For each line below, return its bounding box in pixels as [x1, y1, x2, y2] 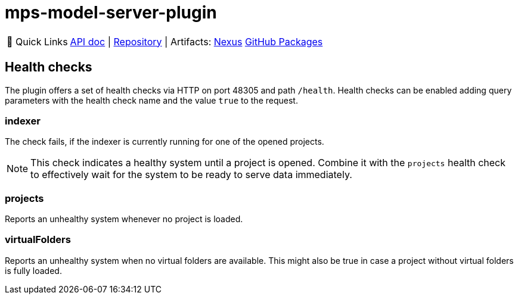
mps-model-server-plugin [5, 2, 217, 23]
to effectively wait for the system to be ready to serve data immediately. [30, 169, 352, 181]
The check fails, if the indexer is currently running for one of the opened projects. [5, 136, 324, 147]
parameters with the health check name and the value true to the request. [5, 95, 298, 105]
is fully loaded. [5, 265, 62, 276]
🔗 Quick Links [7, 35, 68, 48]
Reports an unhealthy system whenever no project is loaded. [5, 214, 243, 225]
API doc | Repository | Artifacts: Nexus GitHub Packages [70, 35, 323, 48]
